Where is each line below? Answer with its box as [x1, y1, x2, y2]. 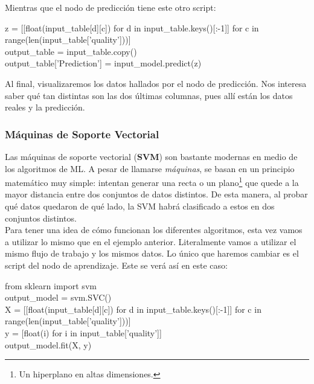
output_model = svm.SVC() [5, 291, 112, 304]
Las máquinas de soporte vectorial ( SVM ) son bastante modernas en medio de [5, 150, 298, 162]
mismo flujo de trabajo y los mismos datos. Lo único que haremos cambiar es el [5, 247, 299, 260]
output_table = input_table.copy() [5, 45, 137, 57]
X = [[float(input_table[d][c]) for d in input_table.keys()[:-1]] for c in [5, 302, 261, 315]
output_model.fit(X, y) [5, 338, 92, 351]
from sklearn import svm [5, 279, 97, 292]
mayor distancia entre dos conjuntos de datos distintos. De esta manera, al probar [5, 188, 308, 200]
